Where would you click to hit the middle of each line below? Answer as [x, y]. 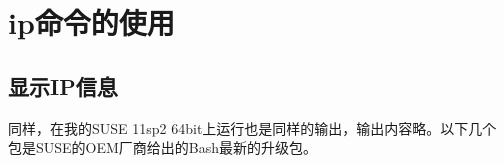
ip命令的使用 [91, 22]
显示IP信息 [63, 85]
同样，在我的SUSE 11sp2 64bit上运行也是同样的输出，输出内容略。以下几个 [252, 127]
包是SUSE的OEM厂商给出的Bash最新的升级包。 [163, 147]
